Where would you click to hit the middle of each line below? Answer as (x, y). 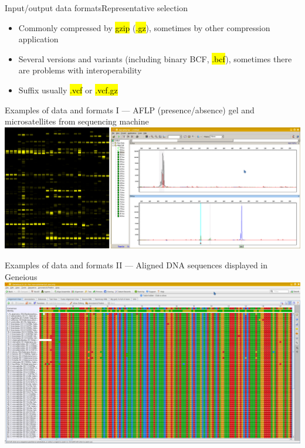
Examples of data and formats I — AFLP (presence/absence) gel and (130, 110)
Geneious (21, 276)
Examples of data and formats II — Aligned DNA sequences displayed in (136, 265)
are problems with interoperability (80, 70)
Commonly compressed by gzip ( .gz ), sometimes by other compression (144, 27)
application (38, 39)
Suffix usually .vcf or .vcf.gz (68, 90)
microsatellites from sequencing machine (77, 121)
